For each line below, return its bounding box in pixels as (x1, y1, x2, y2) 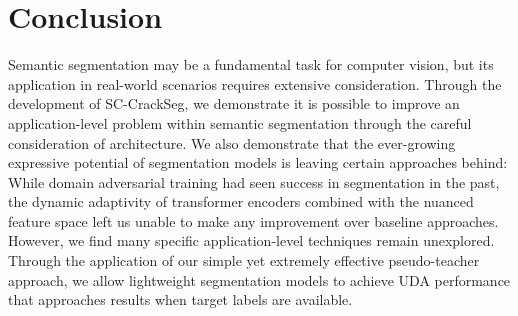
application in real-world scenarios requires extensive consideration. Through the (8, 73, 502, 94)
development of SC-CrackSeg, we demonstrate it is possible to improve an (8, 93, 460, 114)
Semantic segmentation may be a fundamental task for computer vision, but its (8, 54, 494, 75)
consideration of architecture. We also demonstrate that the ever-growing (8, 132, 456, 153)
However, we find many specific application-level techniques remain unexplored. (8, 230, 495, 251)
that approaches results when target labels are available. (8, 289, 353, 310)
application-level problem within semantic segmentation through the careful (8, 112, 472, 133)
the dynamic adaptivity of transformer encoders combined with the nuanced (8, 191, 474, 212)
